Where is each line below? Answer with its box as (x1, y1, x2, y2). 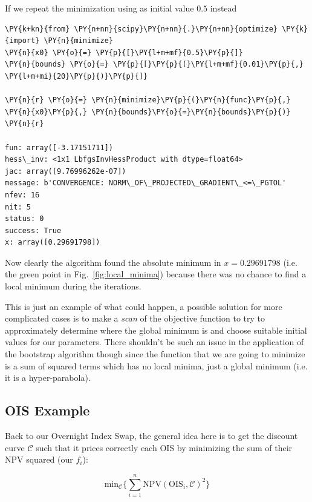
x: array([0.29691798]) (5, 238, 100, 247)
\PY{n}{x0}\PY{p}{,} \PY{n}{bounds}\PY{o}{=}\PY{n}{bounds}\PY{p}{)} (5, 107, 291, 116)
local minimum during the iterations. (5, 280, 141, 292)
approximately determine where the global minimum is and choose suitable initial (5, 323, 307, 336)
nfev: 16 (5, 190, 40, 199)
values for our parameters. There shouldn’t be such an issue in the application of (5, 335, 304, 348)
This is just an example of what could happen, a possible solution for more (5, 300, 282, 312)
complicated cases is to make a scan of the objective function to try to (5, 312, 265, 325)
